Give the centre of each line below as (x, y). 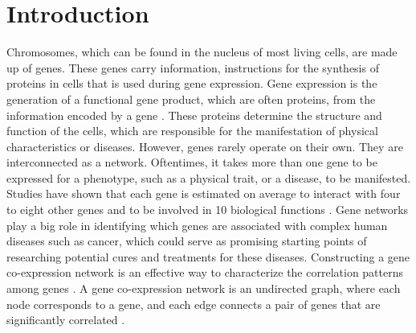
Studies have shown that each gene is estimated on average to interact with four (204, 193)
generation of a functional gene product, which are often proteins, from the (191, 99)
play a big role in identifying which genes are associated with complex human (197, 225)
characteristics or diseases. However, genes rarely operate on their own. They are (205, 146)
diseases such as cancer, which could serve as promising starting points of (187, 241)
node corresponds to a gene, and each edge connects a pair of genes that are (194, 304)
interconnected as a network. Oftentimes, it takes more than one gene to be (192, 162)
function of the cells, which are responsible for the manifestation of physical (192, 131)
